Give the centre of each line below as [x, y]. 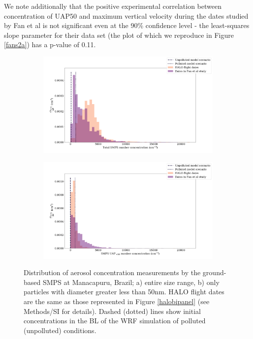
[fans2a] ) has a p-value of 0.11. [50, 44]
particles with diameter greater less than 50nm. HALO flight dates [124, 292]
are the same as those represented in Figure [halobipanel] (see [117, 301]
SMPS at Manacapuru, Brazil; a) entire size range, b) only [131, 282]
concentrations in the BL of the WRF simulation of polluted [115, 321]
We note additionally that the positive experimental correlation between [113, 6]
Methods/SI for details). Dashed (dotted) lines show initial [112, 311]
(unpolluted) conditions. [60, 330]
